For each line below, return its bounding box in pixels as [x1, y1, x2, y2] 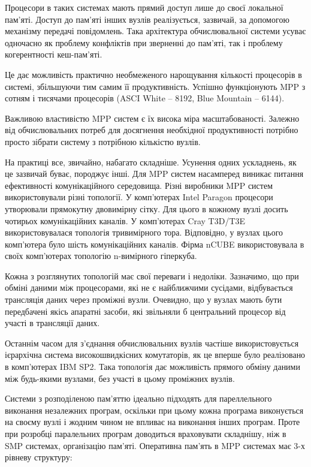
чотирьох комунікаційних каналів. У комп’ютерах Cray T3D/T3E [5, 214, 246, 227]
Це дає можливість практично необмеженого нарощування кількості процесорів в [5, 68, 302, 80]
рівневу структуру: [5, 451, 73, 463]
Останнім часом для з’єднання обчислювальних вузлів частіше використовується [5, 336, 299, 349]
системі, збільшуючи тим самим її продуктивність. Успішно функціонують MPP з [5, 80, 306, 92]
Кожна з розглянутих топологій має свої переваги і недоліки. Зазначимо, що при [5, 269, 299, 282]
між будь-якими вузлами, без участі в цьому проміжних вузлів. [5, 372, 235, 384]
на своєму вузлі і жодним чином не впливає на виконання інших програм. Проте [5, 415, 300, 428]
